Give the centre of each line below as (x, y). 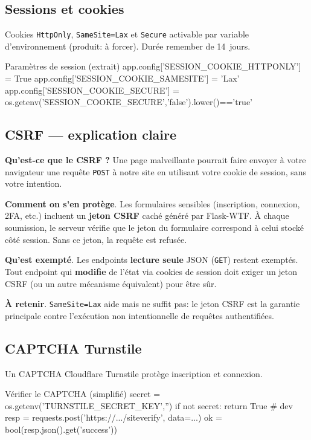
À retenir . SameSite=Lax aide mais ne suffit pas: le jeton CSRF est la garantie (152, 304)
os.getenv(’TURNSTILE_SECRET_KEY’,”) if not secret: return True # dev (149, 405)
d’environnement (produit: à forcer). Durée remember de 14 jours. (128, 46)
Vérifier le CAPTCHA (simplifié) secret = (83, 394)
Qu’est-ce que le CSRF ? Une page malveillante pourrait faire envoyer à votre (155, 160)
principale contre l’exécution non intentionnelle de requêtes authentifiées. (139, 315)
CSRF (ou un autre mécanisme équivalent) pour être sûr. (111, 283)
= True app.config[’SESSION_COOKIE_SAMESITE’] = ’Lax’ (122, 78)
